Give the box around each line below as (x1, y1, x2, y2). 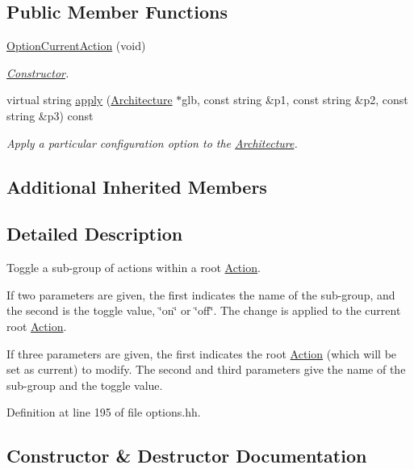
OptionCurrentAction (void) (6, 37, 146, 54)
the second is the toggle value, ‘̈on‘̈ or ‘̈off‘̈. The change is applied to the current (6, 302, 401, 319)
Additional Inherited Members (6, 174, 267, 199)
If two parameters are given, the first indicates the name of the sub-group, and (6, 286, 395, 303)
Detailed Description (6, 221, 183, 246)
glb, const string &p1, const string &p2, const (182, 91, 408, 108)
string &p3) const (6, 107, 94, 124)
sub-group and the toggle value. (6, 376, 163, 393)
